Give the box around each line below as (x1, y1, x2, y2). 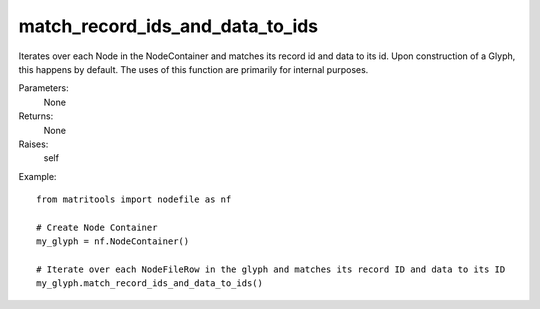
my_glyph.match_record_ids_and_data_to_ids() (36, 278, 264, 289)
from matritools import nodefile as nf (36, 194, 232, 205)
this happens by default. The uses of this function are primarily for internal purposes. (18, 63, 369, 75)
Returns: (18, 110, 54, 122)
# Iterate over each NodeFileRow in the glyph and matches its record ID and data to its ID (36, 264, 506, 275)
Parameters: (18, 82, 69, 94)
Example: (18, 170, 57, 182)
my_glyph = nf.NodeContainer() (36, 236, 190, 247)
